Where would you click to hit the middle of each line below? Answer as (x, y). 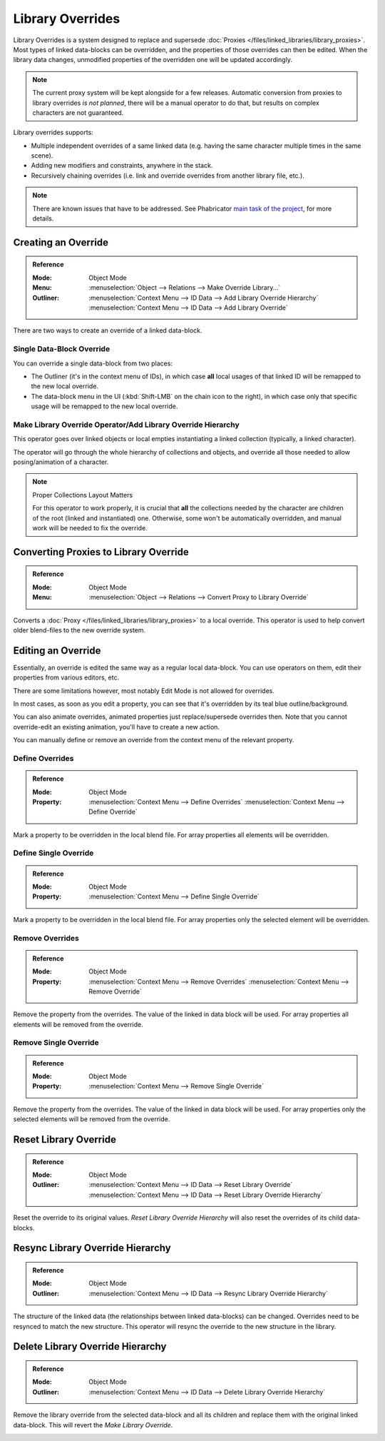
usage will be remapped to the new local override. (104, 406)
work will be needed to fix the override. (90, 527)
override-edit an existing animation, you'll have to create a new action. (117, 727)
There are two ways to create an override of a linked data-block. (108, 330)
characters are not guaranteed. (78, 112)
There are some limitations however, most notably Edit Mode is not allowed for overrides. (144, 691)
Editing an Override (57, 651)
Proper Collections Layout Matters (83, 495)
